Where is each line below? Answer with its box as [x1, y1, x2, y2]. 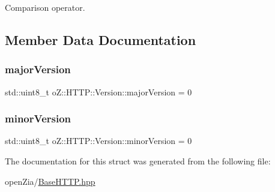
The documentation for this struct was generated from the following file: [5, 155, 271, 167]
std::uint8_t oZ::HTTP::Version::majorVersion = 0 [5, 85, 192, 98]
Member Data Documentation [5, 30, 196, 49]
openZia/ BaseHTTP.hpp [5, 175, 95, 187]
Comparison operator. [5, 1, 85, 13]
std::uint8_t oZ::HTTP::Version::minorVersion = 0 [5, 134, 192, 147]
